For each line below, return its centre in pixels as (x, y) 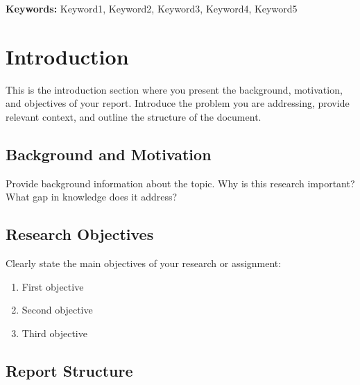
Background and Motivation (109, 154)
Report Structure (69, 370)
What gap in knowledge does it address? (92, 197)
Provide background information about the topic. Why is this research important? (180, 183)
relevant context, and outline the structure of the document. (134, 116)
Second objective (57, 310)
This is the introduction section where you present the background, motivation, (174, 89)
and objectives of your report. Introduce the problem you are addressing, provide (178, 103)
